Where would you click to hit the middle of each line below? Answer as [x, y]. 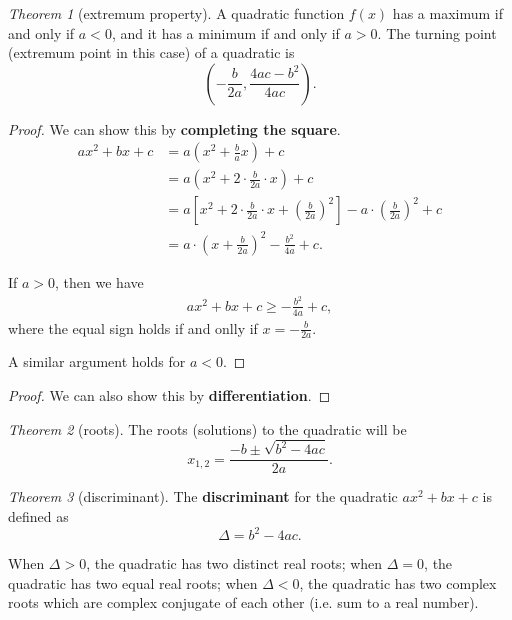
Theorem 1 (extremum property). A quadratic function [176, 13]
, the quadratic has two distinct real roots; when [234, 563]
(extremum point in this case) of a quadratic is [151, 52]
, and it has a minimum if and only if [225, 32]
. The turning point [437, 32]
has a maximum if [447, 13]
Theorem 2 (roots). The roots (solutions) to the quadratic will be [207, 428]
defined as [38, 516]
